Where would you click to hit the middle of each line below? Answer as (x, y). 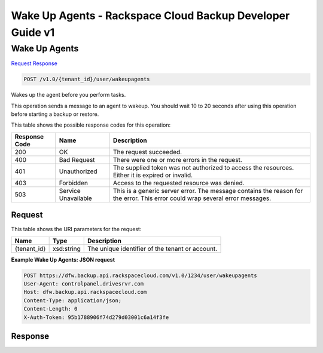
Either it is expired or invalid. (153, 175)
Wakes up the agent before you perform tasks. (68, 95)
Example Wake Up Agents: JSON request (63, 259)
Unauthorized (78, 171)
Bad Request (77, 159)
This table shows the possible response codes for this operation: (91, 125)
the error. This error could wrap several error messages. (192, 198)
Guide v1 (33, 32)
